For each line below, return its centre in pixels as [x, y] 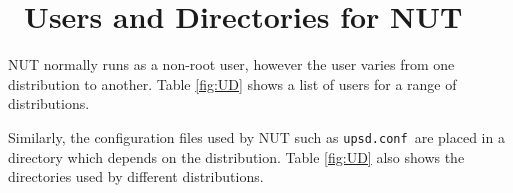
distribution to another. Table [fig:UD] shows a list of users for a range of [232, 83]
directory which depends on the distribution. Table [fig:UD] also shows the [236, 156]
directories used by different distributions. [136, 176]
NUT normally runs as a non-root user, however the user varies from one [231, 64]
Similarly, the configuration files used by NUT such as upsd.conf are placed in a [256, 136]
